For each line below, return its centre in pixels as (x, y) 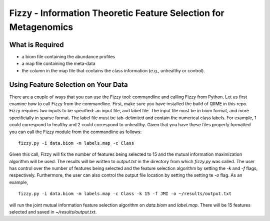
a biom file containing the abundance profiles (68, 56)
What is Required (36, 45)
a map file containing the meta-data (58, 64)
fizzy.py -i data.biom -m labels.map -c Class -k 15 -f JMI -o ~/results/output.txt (125, 194)
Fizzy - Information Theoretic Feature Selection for (117, 13)
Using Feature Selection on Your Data (68, 85)
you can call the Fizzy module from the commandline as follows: (75, 132)
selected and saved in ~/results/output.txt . (53, 212)
